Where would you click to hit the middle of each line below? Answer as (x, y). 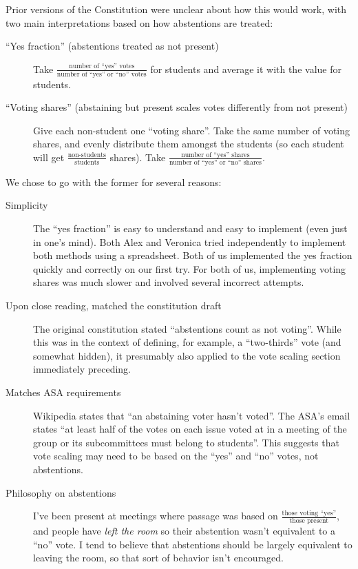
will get (49, 157)
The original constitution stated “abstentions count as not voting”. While (187, 328)
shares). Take (138, 157)
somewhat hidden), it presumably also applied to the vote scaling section (187, 355)
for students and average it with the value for (246, 69)
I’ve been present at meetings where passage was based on (156, 516)
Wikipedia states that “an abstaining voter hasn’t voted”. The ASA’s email (192, 415)
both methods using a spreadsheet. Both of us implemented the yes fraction (193, 255)
